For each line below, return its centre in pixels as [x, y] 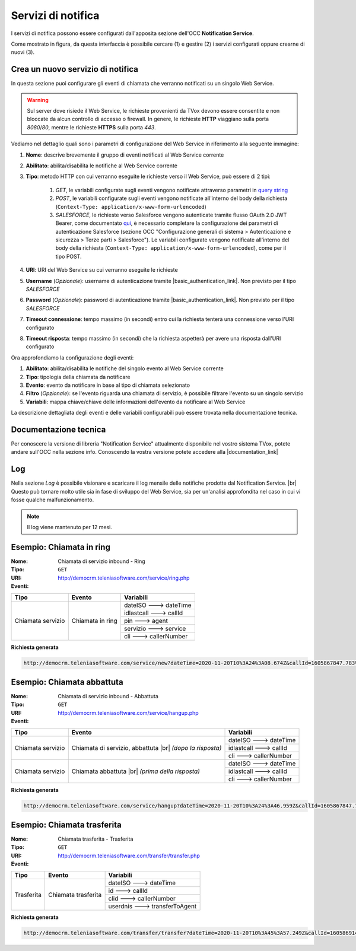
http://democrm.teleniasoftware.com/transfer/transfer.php [129, 855]
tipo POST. [69, 256]
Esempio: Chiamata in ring [61, 547]
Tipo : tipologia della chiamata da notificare [78, 377]
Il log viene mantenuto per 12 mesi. [69, 527]
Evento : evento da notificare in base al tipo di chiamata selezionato [108, 385]
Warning [38, 100]
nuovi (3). [23, 52]
